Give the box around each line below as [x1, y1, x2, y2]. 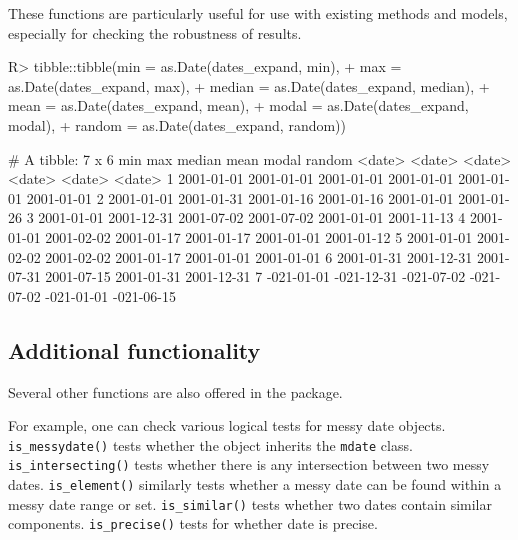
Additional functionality [8, 334, 261, 365]
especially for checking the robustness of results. [8, 22, 302, 43]
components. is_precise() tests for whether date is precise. [8, 513, 378, 534]
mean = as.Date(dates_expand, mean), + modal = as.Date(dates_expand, [8, 95, 469, 116]
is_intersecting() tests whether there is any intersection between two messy [8, 454, 490, 475]
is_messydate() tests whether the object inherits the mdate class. [8, 434, 413, 455]
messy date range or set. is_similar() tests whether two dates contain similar [8, 493, 492, 514]
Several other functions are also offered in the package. [8, 381, 343, 402]
